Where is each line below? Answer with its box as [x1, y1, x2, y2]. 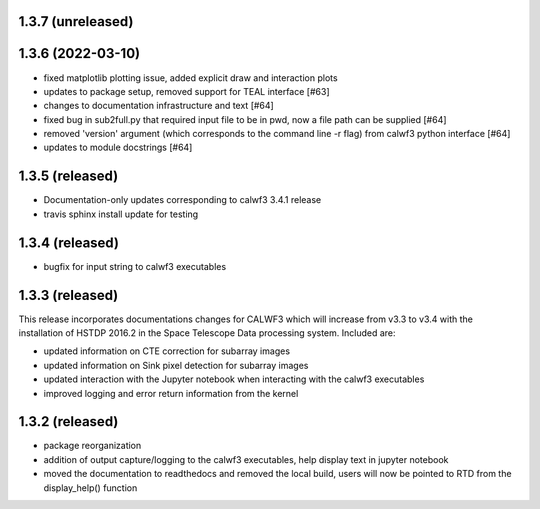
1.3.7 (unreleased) [18, 13, 134, 30]
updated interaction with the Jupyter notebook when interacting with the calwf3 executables [43, 373, 425, 385]
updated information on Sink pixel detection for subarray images [43, 359, 309, 371]
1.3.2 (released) [18, 413, 119, 430]
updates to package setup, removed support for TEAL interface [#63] [43, 85, 330, 97]
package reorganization [43, 440, 142, 452]
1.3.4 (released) [18, 234, 120, 251]
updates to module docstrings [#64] [43, 141, 193, 154]
